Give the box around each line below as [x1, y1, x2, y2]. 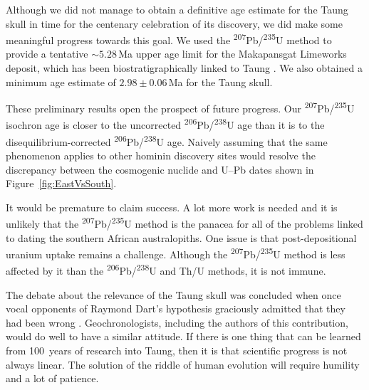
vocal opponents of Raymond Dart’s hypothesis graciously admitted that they [6, 301, 345, 316]
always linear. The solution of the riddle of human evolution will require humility [6, 357, 360, 371]
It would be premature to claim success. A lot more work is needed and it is [6, 199, 338, 214]
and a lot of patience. [6, 371, 99, 386]
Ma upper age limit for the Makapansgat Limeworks [118, 46, 347, 61]
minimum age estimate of [6, 74, 116, 89]
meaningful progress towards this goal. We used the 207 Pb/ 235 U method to [6, 31, 332, 47]
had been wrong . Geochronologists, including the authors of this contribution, [6, 315, 348, 330]
